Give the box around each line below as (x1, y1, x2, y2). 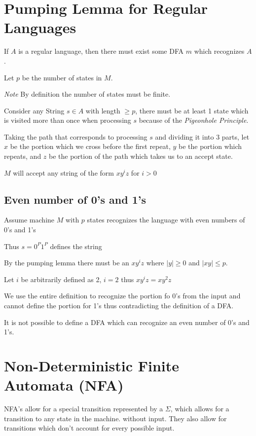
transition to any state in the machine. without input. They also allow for (4, 413, 227, 423)
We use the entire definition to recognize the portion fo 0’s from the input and (4, 291, 241, 301)
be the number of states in (22, 72, 102, 82)
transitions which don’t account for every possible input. (4, 423, 175, 433)
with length (85, 105, 120, 115)
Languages (4, 17, 76, 37)
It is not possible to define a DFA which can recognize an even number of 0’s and (4, 317, 250, 327)
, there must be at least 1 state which (135, 105, 249, 115)
